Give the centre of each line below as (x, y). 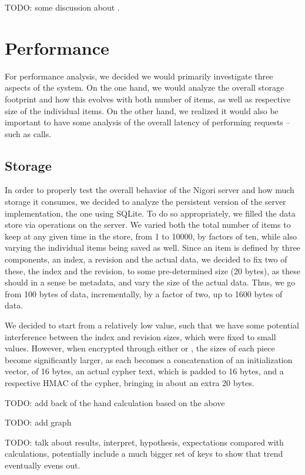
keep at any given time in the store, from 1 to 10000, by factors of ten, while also (151, 236)
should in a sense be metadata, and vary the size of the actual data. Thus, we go (150, 282)
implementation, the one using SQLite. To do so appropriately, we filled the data (150, 213)
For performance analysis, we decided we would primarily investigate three (139, 76)
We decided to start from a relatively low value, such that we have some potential (152, 325)
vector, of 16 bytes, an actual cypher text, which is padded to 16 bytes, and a (144, 371)
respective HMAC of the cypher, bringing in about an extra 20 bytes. (130, 382)
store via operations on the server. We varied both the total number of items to (148, 225)
